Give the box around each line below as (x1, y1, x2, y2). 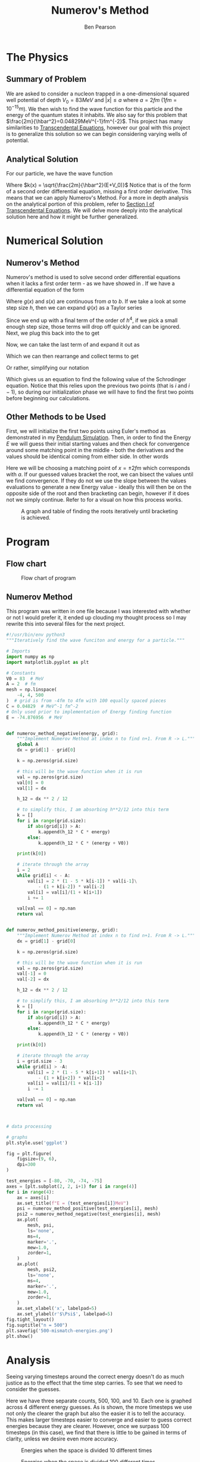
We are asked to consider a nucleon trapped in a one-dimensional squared (6, 90, 189, 97)
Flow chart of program (21, 574, 76, 582)
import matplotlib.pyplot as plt (6, 659, 89, 665)
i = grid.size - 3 (17, 1058, 62, 1064)
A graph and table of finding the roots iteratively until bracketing (21, 508, 179, 515)
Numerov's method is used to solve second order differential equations (6, 274, 180, 281)
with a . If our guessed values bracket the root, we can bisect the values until (6, 471, 193, 478)
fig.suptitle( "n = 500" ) (6, 1322, 68, 1328)
